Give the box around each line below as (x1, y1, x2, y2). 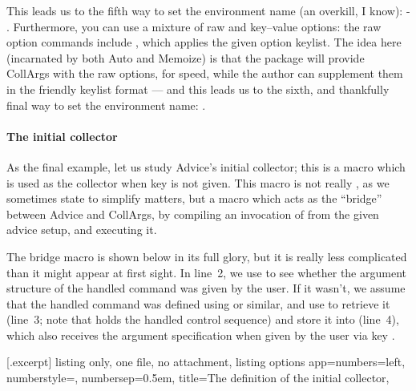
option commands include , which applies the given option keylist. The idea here (6, 34, 402, 50)
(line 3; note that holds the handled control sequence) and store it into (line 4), (6, 311, 399, 328)
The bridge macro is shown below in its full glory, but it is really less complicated (6, 248, 407, 264)
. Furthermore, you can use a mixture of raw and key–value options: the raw (6, 18, 382, 34)
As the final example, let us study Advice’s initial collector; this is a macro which (6, 158, 406, 175)
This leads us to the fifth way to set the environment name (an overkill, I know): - (6, 2, 410, 18)
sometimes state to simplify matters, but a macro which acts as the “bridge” (6, 190, 382, 207)
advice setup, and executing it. (6, 221, 157, 238)
